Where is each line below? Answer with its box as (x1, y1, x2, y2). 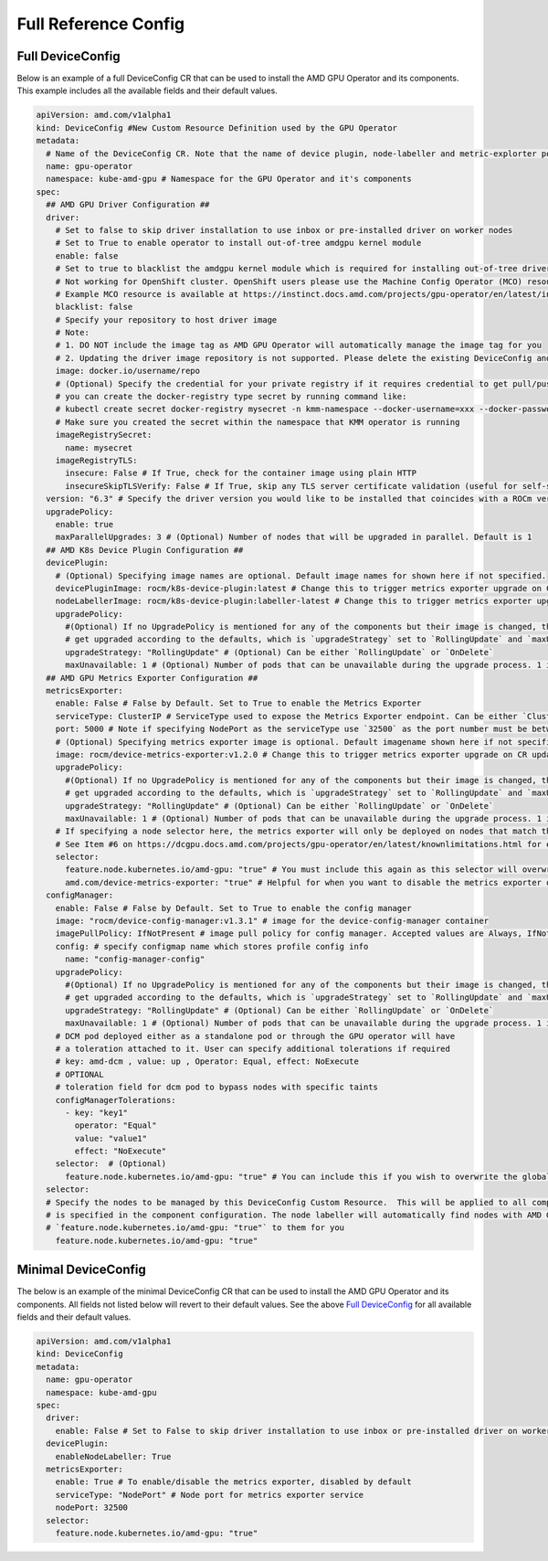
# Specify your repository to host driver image (55, 314, 278, 324)
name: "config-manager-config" (65, 954, 205, 964)
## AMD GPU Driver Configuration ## (46, 199, 210, 210)
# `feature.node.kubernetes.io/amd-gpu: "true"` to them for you (46, 1223, 345, 1233)
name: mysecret (65, 442, 133, 452)
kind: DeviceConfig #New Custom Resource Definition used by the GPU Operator (36, 122, 397, 133)
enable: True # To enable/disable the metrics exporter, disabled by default (55, 1477, 413, 1487)
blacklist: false (55, 302, 133, 313)
